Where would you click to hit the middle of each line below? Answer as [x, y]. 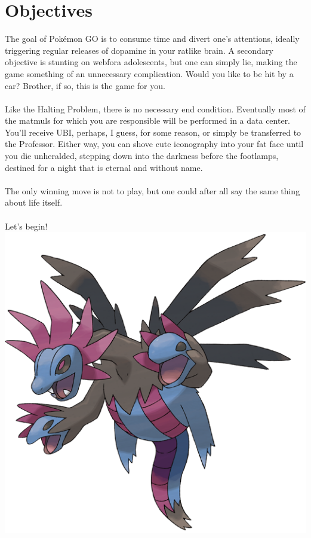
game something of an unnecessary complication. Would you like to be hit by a [149, 73]
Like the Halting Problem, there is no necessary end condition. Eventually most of [155, 108]
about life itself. [34, 202]
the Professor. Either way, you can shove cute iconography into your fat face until [154, 144]
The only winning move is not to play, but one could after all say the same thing [153, 190]
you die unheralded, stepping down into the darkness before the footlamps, [142, 156]
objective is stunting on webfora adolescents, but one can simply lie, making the [151, 62]
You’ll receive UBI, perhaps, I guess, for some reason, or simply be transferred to [153, 132]
